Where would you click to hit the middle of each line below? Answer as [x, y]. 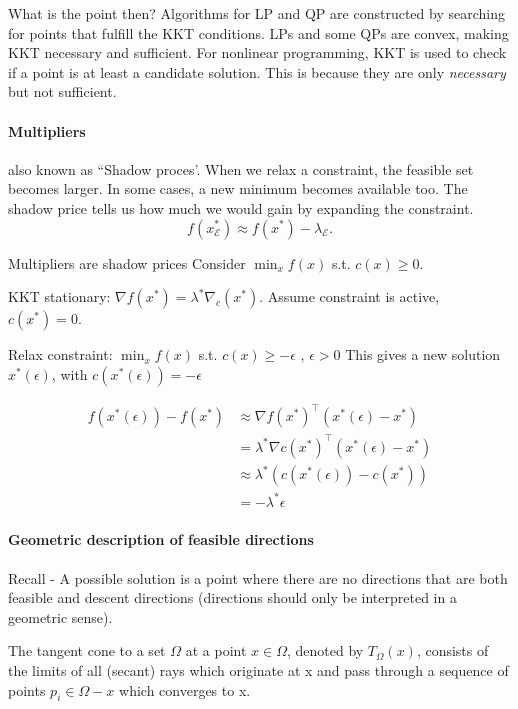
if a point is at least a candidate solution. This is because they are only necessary [257, 71]
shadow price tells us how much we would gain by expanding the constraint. [241, 207]
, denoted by [325, 650]
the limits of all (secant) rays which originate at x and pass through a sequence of [258, 670]
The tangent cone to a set [87, 650]
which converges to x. [185, 689]
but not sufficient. [62, 91]
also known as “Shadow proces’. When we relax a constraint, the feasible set [241, 168]
